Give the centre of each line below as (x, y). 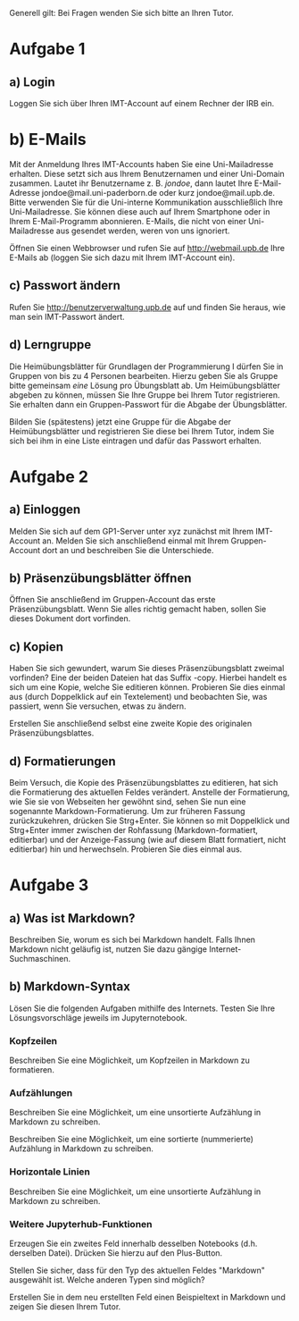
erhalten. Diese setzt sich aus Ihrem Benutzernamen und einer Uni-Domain (147, 173)
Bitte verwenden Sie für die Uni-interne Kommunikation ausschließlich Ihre (146, 202)
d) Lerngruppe (50, 345)
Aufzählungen (41, 1093)
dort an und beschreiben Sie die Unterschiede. (128, 550)
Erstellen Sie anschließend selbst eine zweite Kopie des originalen (131, 724)
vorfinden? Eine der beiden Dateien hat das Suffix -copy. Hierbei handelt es (148, 677)
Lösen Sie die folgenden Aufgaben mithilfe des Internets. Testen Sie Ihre (142, 1008)
